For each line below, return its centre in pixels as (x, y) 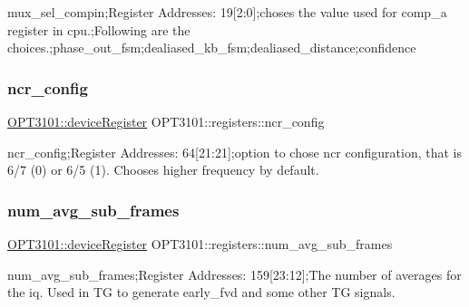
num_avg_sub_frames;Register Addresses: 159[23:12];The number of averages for (234, 274)
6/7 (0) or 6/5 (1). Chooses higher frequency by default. (163, 170)
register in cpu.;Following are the (99, 29)
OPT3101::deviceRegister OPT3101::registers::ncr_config (166, 121)
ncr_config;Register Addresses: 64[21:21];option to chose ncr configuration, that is (234, 152)
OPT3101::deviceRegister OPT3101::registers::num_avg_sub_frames (200, 244)
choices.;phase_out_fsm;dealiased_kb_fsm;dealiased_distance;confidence (212, 48)
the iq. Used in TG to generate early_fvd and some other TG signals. (201, 292)
